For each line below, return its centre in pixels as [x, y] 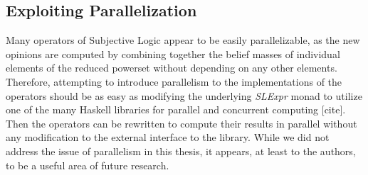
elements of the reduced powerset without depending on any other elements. [172, 68]
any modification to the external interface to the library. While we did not [168, 137]
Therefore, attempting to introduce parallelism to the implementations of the [174, 81]
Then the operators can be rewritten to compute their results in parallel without [182, 123]
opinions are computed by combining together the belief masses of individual [173, 53]
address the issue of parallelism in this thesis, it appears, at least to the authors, [181, 151]
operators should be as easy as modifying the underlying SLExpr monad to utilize [184, 95]
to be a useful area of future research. [88, 165]
